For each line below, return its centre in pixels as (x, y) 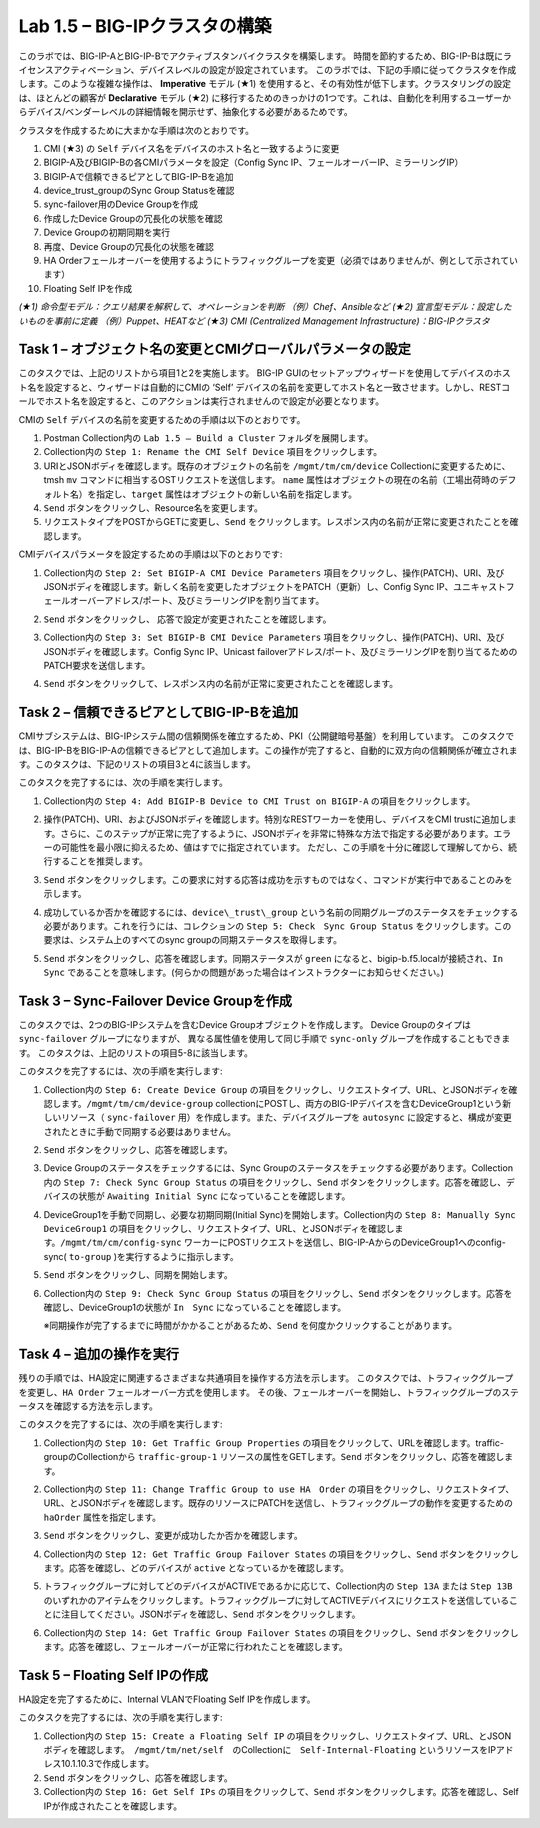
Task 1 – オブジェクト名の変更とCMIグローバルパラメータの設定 (215, 349)
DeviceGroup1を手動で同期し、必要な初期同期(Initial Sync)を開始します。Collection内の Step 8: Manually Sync (280, 1214)
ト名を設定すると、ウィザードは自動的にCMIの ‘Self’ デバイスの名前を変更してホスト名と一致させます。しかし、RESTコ (264, 387)
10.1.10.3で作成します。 (107, 1764)
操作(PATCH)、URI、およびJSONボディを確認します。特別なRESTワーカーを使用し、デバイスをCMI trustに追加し (276, 819)
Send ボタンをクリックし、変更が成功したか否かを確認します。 (173, 1536)
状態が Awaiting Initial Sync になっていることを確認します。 (214, 1196)
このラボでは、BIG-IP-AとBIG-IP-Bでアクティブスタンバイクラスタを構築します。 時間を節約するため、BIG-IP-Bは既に (261, 56)
